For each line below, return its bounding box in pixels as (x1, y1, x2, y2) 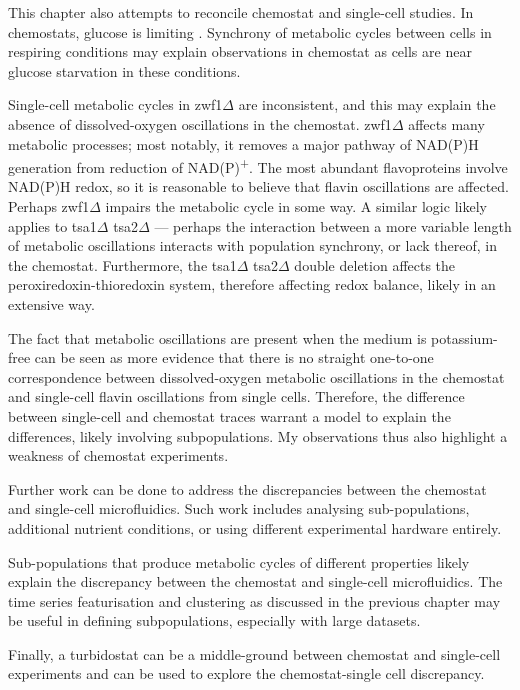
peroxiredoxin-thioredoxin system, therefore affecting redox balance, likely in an (8, 274, 496, 295)
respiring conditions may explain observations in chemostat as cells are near (8, 41, 472, 62)
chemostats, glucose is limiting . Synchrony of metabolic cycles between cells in (8, 21, 492, 42)
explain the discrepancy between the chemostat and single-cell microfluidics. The (8, 571, 503, 592)
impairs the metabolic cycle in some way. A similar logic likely (105, 196, 487, 216)
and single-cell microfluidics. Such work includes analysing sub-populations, (8, 498, 470, 519)
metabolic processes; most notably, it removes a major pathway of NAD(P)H (8, 133, 479, 154)
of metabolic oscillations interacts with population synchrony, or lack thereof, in (8, 235, 497, 256)
